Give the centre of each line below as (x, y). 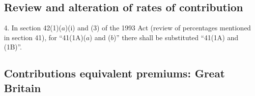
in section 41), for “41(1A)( (45, 37)
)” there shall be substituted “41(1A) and (176, 37)
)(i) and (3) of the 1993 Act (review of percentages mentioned (158, 28)
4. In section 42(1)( (33, 28)
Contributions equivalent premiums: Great (114, 73)
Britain (23, 87)
